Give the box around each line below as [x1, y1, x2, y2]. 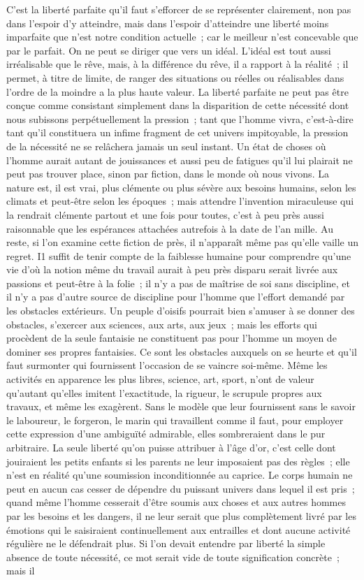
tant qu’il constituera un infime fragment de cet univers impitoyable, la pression [6, 125, 349, 140]
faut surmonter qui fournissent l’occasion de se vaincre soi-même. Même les [6, 358, 328, 372]
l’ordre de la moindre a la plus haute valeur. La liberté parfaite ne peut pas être [6, 84, 349, 99]
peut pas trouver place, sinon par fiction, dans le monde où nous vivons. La [6, 166, 329, 181]
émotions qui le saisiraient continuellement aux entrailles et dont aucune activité [6, 522, 351, 537]
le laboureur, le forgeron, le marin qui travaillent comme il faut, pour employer [6, 412, 344, 427]
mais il [6, 563, 35, 578]
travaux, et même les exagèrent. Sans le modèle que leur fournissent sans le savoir [6, 399, 356, 414]
